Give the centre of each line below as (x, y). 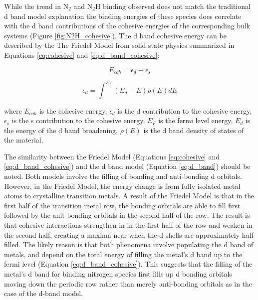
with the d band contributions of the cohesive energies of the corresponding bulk (127, 26)
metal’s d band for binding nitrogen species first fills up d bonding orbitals (118, 274)
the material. (24, 140)
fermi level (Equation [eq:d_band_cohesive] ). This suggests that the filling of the (128, 264)
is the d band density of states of (194, 130)
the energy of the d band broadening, (61, 130)
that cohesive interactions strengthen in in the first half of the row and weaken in (128, 225)
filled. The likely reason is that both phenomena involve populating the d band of (129, 244)
